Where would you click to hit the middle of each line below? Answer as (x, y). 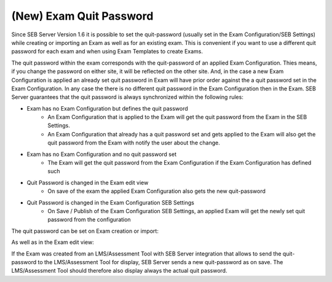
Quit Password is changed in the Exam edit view (88, 182)
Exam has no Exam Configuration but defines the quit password (108, 108)
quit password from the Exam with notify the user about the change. (134, 143)
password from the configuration (89, 220)
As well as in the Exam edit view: (53, 242)
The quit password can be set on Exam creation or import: (85, 231)
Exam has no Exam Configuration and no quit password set (101, 154)
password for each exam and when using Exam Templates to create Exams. (107, 52)
